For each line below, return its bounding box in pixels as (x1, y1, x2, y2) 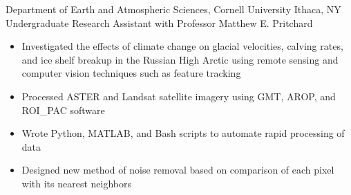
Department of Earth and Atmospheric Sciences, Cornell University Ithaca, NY (6, 2, 341, 16)
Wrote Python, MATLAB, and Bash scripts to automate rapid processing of (21, 126, 345, 140)
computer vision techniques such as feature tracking (21, 66, 241, 80)
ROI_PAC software (21, 102, 105, 117)
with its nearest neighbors (21, 176, 131, 190)
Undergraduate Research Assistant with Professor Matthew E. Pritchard (6, 15, 313, 30)
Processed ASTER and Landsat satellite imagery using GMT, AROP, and (21, 89, 336, 103)
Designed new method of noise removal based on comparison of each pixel (21, 162, 334, 177)
